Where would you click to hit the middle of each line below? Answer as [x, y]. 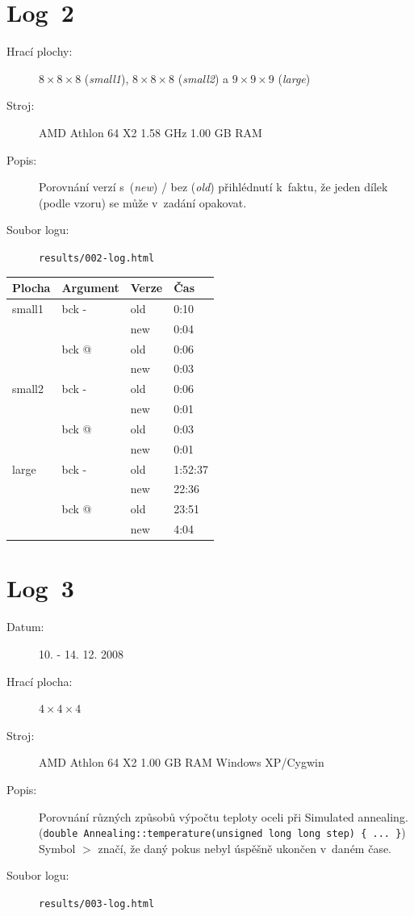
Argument [90, 288]
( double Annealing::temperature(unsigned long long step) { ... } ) [222, 832]
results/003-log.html [97, 903]
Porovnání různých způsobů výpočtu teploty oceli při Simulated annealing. [224, 816]
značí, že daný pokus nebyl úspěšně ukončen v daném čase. [245, 848]
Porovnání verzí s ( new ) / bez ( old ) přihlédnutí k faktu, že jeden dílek [213, 187]
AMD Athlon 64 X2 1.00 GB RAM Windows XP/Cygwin [182, 762]
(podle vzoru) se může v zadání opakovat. [143, 202]
